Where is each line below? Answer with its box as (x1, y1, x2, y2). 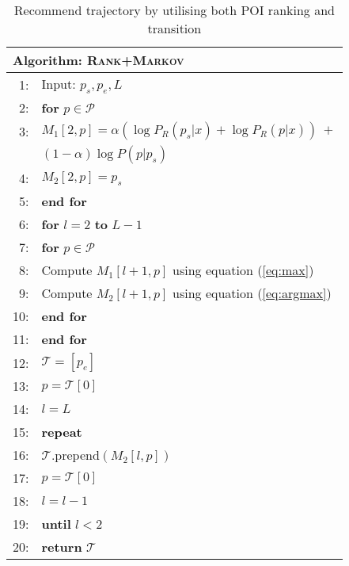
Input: (41, 75, 76, 93)
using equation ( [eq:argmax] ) (173, 284, 332, 303)
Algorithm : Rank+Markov (13, 51, 184, 69)
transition (147, 19, 202, 37)
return (41, 537, 82, 556)
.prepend (51, 446, 100, 465)
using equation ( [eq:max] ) (173, 261, 314, 280)
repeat (41, 423, 82, 442)
